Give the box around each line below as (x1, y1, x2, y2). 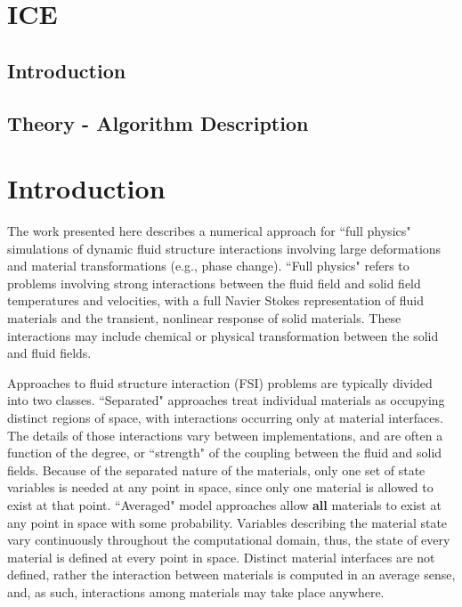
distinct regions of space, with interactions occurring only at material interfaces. (7, 409, 443, 426)
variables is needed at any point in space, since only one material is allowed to (7, 478, 434, 497)
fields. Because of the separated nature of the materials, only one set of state (7, 460, 426, 479)
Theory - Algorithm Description (7, 109, 309, 136)
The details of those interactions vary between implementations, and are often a (7, 425, 443, 444)
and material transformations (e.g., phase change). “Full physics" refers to (7, 256, 409, 275)
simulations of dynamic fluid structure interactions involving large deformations (7, 239, 442, 257)
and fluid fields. (7, 344, 92, 362)
